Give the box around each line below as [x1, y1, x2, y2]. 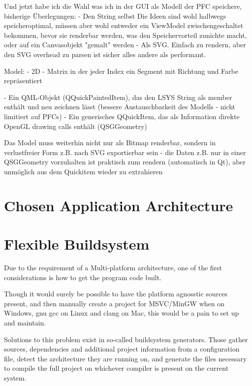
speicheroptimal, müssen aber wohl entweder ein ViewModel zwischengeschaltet [4, 20, 244, 31]
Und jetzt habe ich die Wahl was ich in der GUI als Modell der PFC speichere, [4, 1, 242, 11]
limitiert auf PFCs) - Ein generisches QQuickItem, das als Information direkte [4, 111, 240, 121]
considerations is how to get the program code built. [4, 272, 162, 282]
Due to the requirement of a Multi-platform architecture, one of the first [4, 262, 222, 272]
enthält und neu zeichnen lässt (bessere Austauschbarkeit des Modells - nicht [4, 101, 236, 112]
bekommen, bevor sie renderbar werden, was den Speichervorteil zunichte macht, [4, 30, 247, 40]
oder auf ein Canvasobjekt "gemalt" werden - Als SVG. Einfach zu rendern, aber [4, 39, 246, 50]
